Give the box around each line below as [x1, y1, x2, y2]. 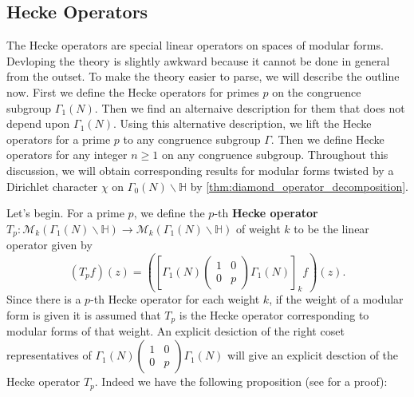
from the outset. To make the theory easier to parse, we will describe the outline [6, 68, 400, 85]
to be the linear [294, 220, 369, 236]
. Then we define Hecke [270, 130, 384, 147]
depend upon [6, 115, 70, 132]
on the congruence [272, 83, 361, 100]
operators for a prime [6, 130, 111, 147]
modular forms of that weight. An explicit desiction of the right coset [6, 323, 345, 339]
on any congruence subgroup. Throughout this [161, 146, 388, 163]
